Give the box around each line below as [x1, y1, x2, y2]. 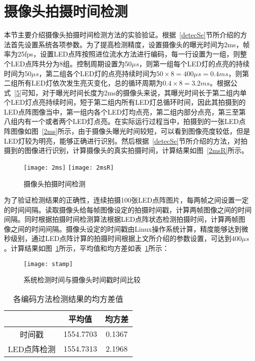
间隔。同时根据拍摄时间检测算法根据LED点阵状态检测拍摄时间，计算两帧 [4, 214, 238, 224]
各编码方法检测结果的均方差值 [13, 293, 123, 304]
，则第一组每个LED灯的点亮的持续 [139, 58, 250, 68]
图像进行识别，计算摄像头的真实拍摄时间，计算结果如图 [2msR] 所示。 [24, 145, 249, 155]
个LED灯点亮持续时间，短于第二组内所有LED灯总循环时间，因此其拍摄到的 [4, 97, 246, 107]
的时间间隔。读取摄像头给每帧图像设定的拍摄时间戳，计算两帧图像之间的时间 [4, 204, 252, 214]
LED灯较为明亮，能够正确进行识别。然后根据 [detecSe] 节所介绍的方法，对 [4, 135, 241, 146]
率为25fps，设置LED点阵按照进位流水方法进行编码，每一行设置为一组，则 [4, 49, 240, 59]
